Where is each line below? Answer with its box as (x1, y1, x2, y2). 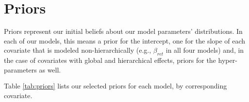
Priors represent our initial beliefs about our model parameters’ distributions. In (4, 26, 243, 36)
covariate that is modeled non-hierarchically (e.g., (4, 45, 151, 55)
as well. (39, 64, 61, 74)
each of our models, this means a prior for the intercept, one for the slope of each (4, 35, 246, 45)
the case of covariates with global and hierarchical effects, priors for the (4, 55, 216, 65)
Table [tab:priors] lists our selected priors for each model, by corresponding (4, 81, 227, 91)
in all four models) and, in (166, 45, 244, 55)
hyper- (218, 55, 237, 65)
